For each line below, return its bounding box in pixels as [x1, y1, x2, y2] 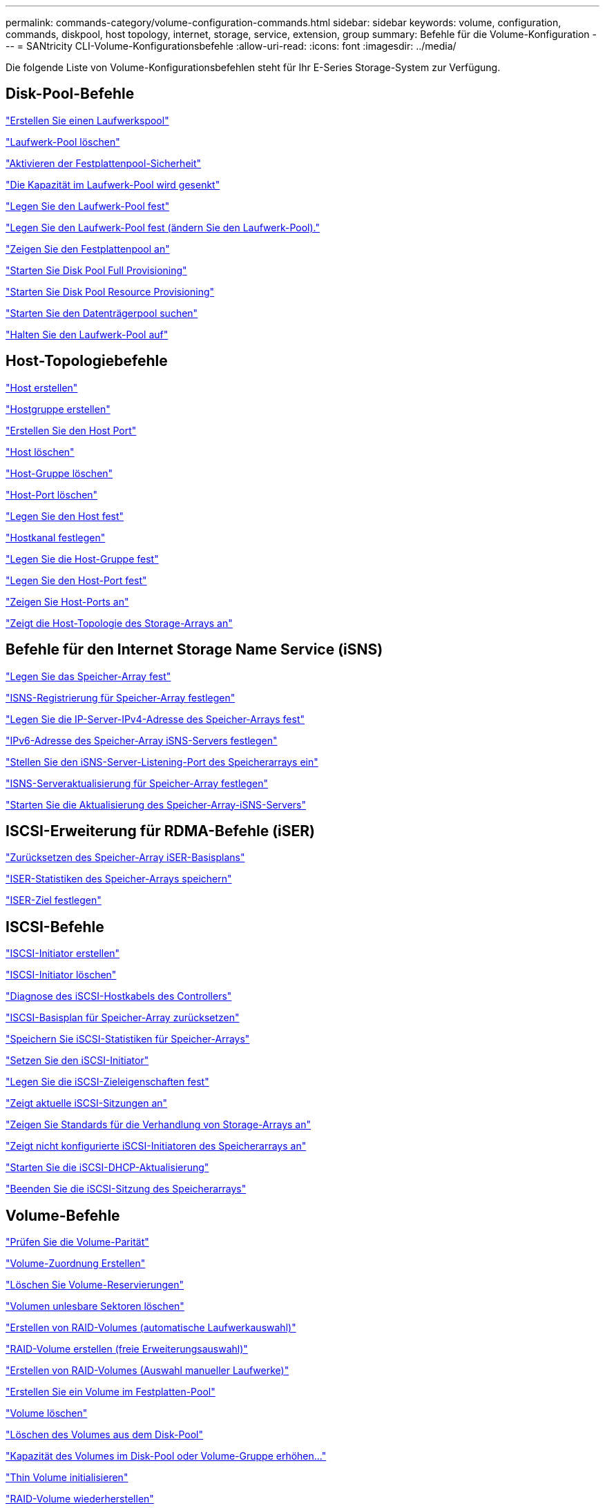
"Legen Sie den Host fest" [6, 510, 124, 522]
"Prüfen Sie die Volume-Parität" [6, 1236, 149, 1248]
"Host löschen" [6, 445, 75, 458]
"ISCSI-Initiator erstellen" [6, 947, 120, 960]
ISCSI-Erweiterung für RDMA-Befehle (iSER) [6, 822, 315, 840]
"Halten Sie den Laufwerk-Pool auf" [6, 328, 169, 340]
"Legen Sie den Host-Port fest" [6, 574, 147, 586]
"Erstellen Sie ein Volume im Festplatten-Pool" [6, 1386, 215, 1398]
